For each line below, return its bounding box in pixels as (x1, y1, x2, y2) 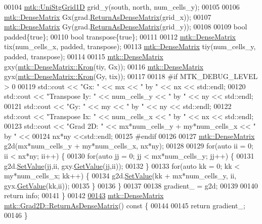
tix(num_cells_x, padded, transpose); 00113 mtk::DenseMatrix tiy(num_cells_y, (4, 41, 256, 52)
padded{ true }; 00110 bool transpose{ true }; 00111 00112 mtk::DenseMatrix (4, 31, 236, 42)
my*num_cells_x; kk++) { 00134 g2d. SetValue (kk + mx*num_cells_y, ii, (4, 170, 237, 181)
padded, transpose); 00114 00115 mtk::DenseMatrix (4, 51, 163, 61)
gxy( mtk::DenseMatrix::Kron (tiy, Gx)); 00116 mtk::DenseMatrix (4, 61, 204, 71)
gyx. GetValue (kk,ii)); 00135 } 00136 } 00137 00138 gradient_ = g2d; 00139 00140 (4, 180, 258, 191)
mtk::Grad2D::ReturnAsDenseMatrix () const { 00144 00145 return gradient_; (4, 200, 245, 210)
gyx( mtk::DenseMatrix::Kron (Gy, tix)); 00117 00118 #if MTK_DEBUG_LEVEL (4, 71, 258, 82)
